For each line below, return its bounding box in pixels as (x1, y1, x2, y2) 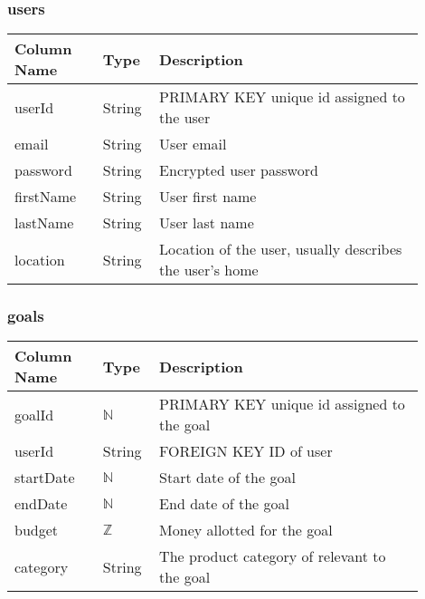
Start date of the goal (159, 467, 296, 488)
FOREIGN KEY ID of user (159, 440, 333, 462)
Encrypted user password (159, 159, 318, 181)
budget (14, 519, 59, 541)
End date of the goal (159, 493, 289, 515)
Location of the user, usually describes (159, 238, 402, 260)
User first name (159, 186, 257, 208)
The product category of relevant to (159, 546, 386, 567)
